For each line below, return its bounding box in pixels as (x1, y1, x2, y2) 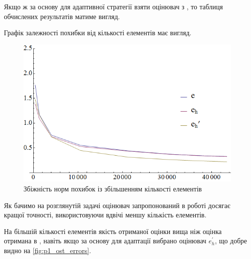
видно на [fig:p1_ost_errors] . (4, 245, 91, 255)
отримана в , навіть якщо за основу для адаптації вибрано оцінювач (4, 235, 206, 246)
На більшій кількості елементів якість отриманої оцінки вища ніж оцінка (4, 226, 222, 236)
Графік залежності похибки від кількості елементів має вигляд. (4, 27, 192, 38)
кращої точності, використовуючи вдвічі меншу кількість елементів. (4, 210, 206, 220)
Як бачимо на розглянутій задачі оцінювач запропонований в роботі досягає (4, 200, 230, 210)
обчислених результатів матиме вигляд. (4, 11, 120, 21)
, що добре (215, 235, 247, 246)
